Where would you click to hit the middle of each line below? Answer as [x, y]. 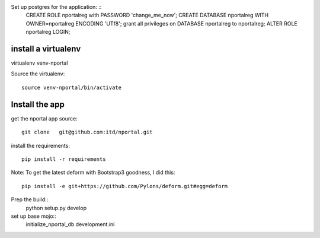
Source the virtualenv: [38, 74]
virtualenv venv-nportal [39, 63]
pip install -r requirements [64, 159]
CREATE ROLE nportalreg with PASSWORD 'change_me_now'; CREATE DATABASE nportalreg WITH [147, 15]
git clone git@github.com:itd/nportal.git [87, 132]
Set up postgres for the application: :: [56, 7]
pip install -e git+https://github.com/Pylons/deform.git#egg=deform [125, 186]
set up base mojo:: [33, 216]
